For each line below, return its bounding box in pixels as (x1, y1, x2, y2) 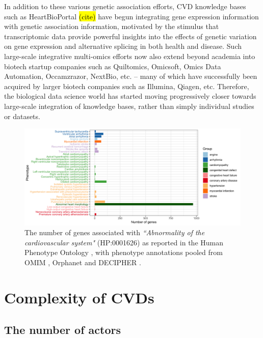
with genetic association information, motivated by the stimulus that (4, 21, 219, 32)
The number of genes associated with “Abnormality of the (24, 227, 205, 238)
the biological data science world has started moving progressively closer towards (4, 91, 256, 101)
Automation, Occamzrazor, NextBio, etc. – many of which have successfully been (4, 71, 257, 81)
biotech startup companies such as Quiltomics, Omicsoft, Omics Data (4, 61, 221, 71)
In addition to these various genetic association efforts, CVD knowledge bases (4, 1, 246, 11)
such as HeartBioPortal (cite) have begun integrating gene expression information (4, 11, 259, 21)
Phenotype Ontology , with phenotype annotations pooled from (24, 247, 223, 258)
